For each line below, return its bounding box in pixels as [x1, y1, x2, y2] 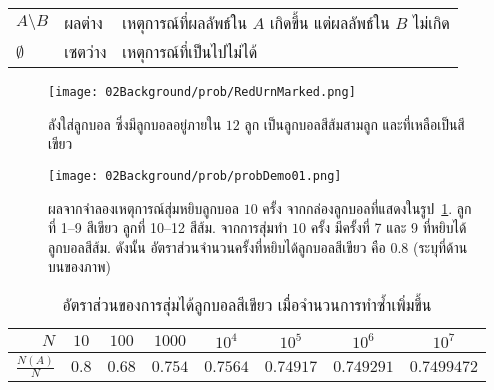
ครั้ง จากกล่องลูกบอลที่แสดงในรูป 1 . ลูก [262, 197, 472, 218]
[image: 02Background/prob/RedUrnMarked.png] [48, 85, 356, 99]
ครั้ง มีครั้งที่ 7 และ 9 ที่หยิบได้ [310, 217, 467, 238]
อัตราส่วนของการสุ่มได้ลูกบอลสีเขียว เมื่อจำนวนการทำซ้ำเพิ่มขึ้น [62, 292, 432, 316]
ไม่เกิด [412, 11, 450, 34]
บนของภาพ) [48, 256, 111, 277]
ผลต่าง [64, 11, 103, 34]
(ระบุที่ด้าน [412, 236, 468, 257]
